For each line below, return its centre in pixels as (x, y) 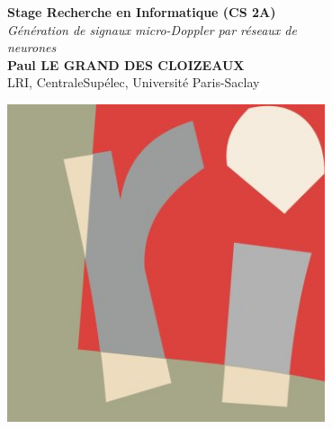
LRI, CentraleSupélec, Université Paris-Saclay (134, 82)
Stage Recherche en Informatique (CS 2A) (142, 12)
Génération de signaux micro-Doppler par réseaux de (152, 29)
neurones (32, 47)
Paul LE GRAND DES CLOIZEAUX (126, 64)
